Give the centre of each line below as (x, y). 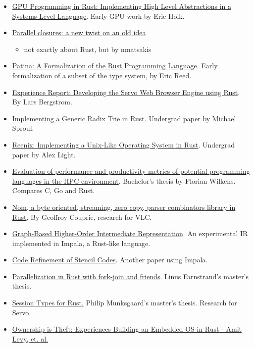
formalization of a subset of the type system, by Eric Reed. (102, 75)
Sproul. (23, 128)
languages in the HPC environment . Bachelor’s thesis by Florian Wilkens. (124, 180)
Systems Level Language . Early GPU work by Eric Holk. (98, 16)
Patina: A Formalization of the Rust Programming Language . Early (115, 66)
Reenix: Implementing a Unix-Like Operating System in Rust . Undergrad (124, 144)
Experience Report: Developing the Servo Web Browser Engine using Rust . (126, 92)
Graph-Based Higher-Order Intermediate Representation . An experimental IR (130, 233)
